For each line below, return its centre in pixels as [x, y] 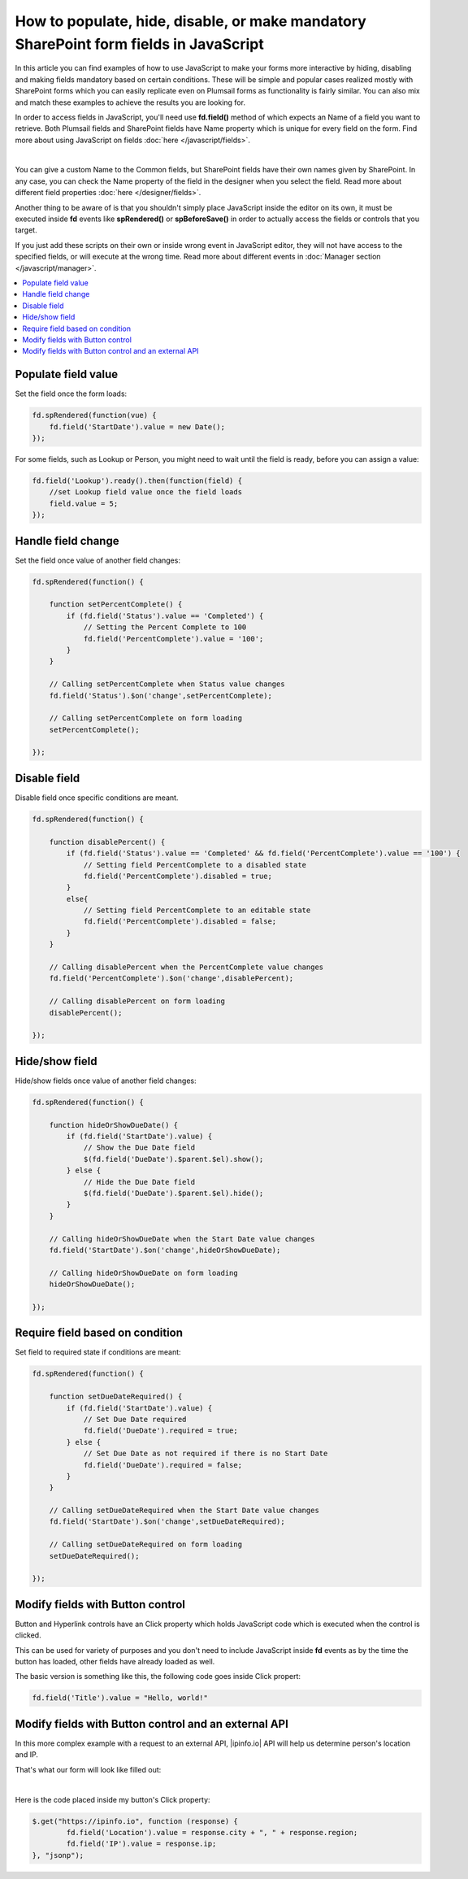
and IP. [26, 1755]
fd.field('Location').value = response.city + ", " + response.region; [212, 1832]
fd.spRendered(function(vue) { [95, 415]
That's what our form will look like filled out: [88, 1769]
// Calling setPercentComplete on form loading [146, 718]
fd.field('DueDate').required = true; [161, 1431]
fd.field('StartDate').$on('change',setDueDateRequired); [167, 1522]
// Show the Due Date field [139, 1148]
